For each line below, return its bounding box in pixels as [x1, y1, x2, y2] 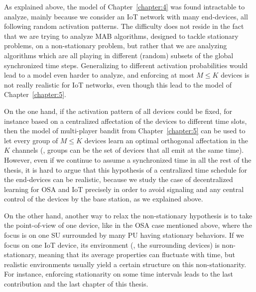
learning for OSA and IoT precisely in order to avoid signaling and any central [4, 184, 244, 194]
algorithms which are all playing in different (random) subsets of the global [4, 50, 234, 60]
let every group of [4, 135, 58, 145]
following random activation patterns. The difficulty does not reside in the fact [4, 21, 244, 31]
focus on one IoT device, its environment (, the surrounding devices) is [4, 239, 220, 250]
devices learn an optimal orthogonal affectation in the [84, 135, 249, 145]
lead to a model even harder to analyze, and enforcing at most [4, 70, 194, 80]
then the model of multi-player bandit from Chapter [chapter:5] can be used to [4, 125, 246, 136]
